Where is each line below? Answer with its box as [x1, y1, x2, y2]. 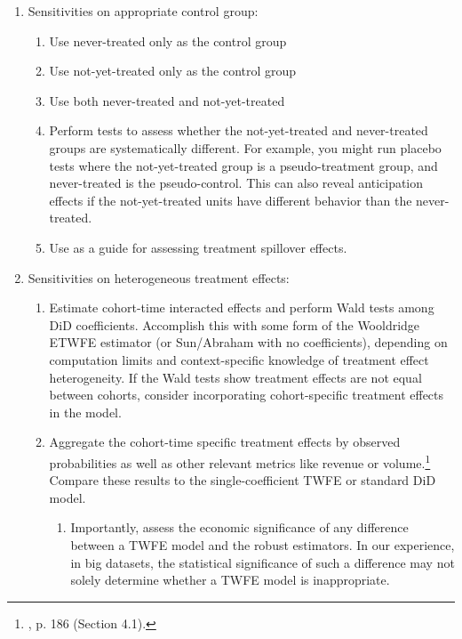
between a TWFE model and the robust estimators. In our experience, [70, 535, 455, 554]
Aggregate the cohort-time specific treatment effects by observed [49, 433, 401, 451]
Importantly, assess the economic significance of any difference [70, 518, 409, 537]
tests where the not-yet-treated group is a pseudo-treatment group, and [49, 156, 438, 174]
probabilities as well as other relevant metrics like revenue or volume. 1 [49, 450, 431, 472]
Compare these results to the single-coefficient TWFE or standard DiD [49, 471, 436, 489]
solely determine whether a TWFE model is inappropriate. [70, 570, 390, 589]
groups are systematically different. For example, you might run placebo [49, 138, 442, 157]
